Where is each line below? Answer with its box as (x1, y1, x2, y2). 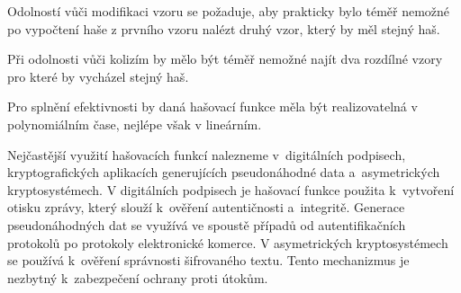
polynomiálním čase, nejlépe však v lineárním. (7, 114, 262, 133)
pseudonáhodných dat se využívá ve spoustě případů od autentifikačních (7, 215, 406, 234)
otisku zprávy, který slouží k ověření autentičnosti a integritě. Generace (7, 198, 405, 217)
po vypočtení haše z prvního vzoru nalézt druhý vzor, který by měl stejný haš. (7, 19, 440, 38)
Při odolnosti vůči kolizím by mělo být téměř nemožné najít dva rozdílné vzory (7, 49, 443, 68)
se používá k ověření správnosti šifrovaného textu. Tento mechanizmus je (7, 251, 410, 270)
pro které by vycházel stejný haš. (7, 67, 189, 85)
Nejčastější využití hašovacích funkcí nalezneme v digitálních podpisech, (7, 145, 406, 164)
